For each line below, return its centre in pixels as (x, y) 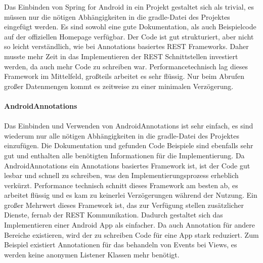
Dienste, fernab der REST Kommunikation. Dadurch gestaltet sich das (114, 215)
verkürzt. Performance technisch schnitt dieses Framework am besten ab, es (121, 185)
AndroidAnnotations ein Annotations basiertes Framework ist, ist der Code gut (127, 165)
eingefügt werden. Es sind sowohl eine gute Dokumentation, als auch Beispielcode (130, 27)
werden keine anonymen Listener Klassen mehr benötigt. (92, 254)
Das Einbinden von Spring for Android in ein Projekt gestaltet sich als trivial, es (129, 7)
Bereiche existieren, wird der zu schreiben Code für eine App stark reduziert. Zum (131, 234)
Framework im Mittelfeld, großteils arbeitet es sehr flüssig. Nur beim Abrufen (124, 76)
